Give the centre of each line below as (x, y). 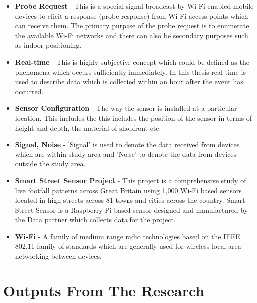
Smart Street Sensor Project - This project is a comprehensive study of (130, 180)
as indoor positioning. (48, 45)
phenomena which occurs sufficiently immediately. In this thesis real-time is (130, 72)
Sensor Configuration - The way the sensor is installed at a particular (126, 108)
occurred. (29, 91)
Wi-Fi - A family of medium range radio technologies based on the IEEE (128, 236)
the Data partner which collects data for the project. (95, 220)
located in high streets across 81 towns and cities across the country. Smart (130, 200)
